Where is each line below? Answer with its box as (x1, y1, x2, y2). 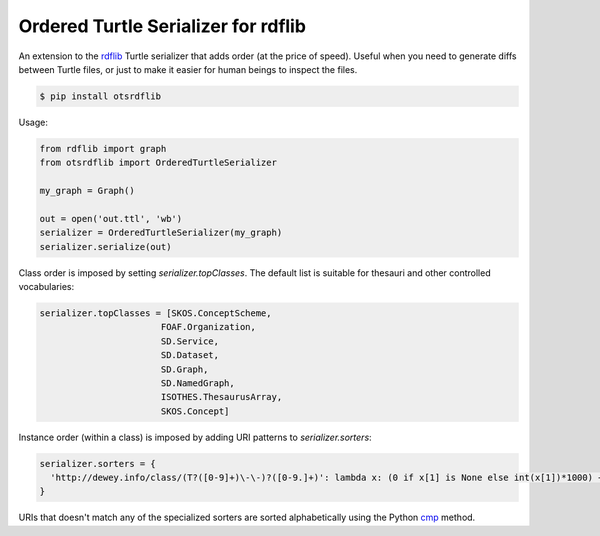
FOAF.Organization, (160, 321, 257, 333)
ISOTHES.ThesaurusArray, (160, 391, 283, 403)
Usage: (18, 116, 49, 128)
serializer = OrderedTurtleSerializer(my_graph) (39, 227, 283, 239)
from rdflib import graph (39, 143, 167, 154)
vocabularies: (18, 281, 75, 292)
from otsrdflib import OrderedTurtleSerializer (39, 157, 277, 169)
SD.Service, (160, 335, 220, 347)
